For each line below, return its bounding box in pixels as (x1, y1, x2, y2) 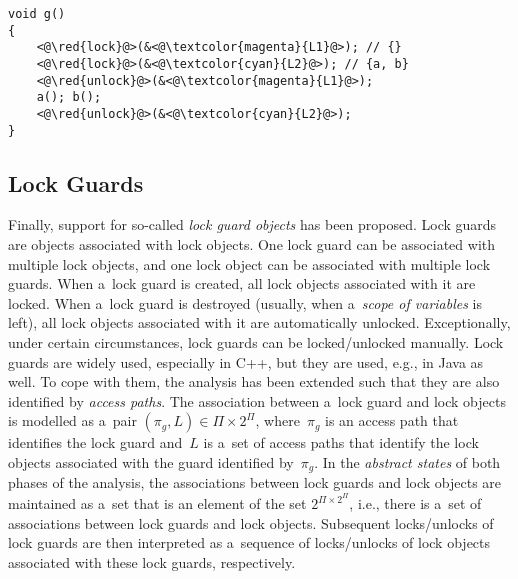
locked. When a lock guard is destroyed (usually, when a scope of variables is (8, 292, 483, 313)
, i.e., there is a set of (349, 493, 482, 514)
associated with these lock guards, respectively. (8, 551, 296, 572)
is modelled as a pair (8, 410, 137, 431)
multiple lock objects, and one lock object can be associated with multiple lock (8, 253, 491, 274)
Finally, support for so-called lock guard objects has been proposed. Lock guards (8, 214, 497, 235)
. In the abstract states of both (314, 451, 501, 472)
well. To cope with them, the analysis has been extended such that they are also (8, 371, 500, 392)
